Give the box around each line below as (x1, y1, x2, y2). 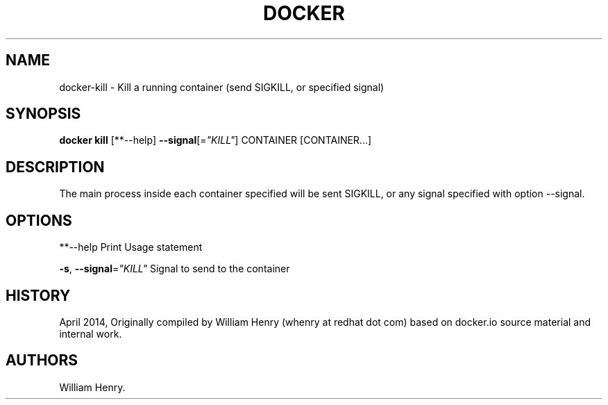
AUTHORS (6, 352, 78, 370)
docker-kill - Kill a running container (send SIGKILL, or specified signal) (59, 81, 385, 93)
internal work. (59, 327, 122, 340)
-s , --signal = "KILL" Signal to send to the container (59, 263, 290, 275)
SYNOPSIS (6, 105, 81, 123)
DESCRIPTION (6, 158, 105, 176)
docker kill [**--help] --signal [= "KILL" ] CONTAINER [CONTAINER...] (59, 134, 372, 147)
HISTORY (6, 286, 71, 304)
